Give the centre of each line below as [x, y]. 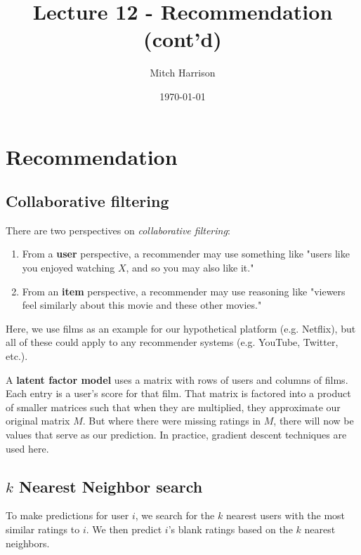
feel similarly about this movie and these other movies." [142, 305]
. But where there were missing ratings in [172, 421]
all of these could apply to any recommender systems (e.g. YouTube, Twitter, [172, 342]
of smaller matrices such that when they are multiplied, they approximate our [173, 407]
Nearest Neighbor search [111, 486]
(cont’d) [183, 39]
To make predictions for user [67, 515]
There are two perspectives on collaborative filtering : [118, 230]
